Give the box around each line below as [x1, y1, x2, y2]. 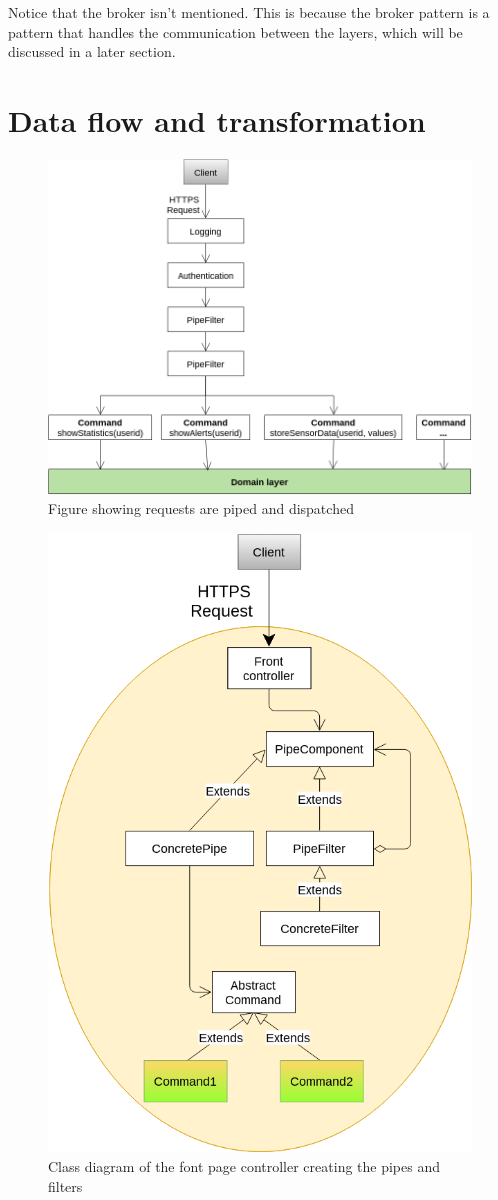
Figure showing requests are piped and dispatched [48, 498, 354, 519]
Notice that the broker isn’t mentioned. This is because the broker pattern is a [8, 2, 490, 22]
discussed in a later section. [8, 41, 176, 62]
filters [48, 1175, 83, 1196]
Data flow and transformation [8, 99, 426, 140]
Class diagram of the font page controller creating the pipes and [48, 1156, 440, 1177]
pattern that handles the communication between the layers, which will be [8, 21, 463, 42]
